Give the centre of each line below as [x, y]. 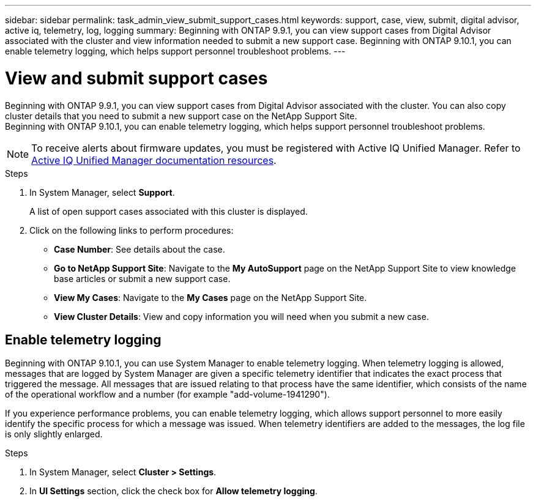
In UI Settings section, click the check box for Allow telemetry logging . [173, 491]
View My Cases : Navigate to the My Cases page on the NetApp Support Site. [210, 297]
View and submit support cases [136, 78]
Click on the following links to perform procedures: [132, 230]
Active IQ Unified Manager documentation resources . [154, 160]
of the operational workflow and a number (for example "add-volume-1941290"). [167, 395]
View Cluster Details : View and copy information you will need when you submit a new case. [241, 316]
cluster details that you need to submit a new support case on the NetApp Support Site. [181, 116]
